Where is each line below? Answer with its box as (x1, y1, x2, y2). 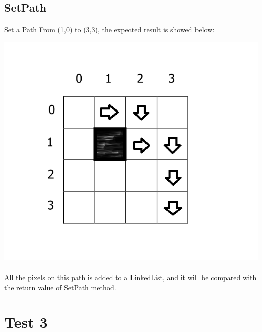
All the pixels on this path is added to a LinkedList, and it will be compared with (4, 272, 257, 283)
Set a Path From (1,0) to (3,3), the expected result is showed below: (4, 24, 215, 35)
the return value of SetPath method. (4, 282, 116, 292)
